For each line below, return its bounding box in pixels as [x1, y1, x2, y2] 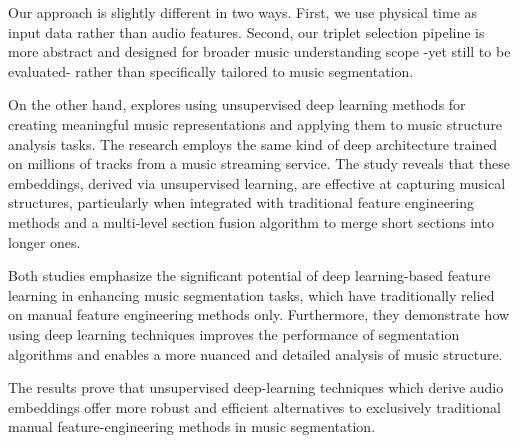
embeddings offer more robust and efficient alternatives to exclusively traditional [8, 396, 501, 417]
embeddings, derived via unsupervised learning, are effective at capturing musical [8, 172, 506, 193]
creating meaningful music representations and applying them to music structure [8, 113, 503, 134]
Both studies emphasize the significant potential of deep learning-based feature [8, 265, 491, 286]
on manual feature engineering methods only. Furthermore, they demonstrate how [8, 304, 510, 325]
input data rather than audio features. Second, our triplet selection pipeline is [8, 21, 485, 42]
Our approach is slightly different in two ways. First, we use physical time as [8, 2, 478, 22]
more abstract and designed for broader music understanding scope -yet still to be [8, 41, 511, 62]
